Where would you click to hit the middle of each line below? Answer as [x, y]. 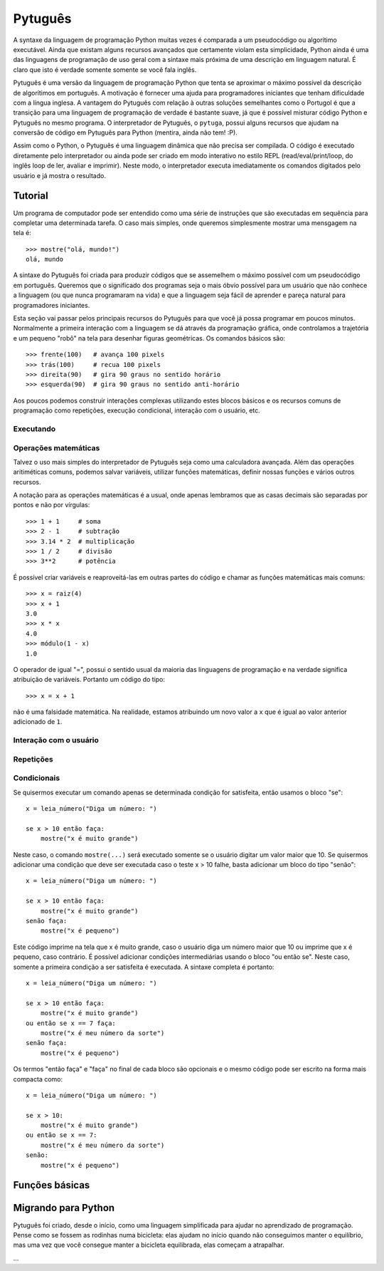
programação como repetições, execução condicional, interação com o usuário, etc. [137, 410]
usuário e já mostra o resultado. [60, 175]
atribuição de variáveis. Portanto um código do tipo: [89, 680]
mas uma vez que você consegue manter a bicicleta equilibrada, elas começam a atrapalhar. [149, 1245]
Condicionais [37, 778]
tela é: [22, 233]
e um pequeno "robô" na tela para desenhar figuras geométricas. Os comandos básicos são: [149, 338]
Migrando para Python [64, 1208]
